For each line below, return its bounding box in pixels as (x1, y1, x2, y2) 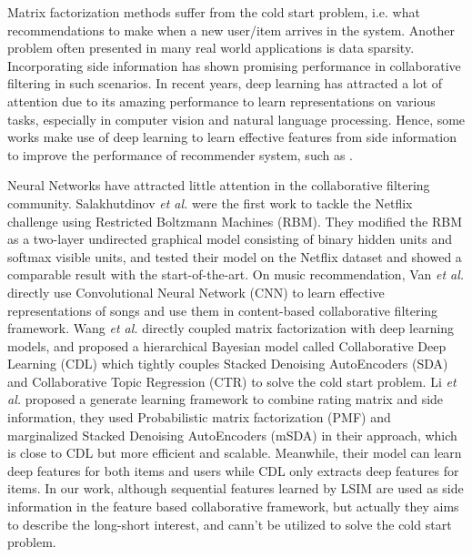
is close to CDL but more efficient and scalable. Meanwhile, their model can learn (7, 443, 462, 462)
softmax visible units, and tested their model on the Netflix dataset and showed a (7, 247, 462, 266)
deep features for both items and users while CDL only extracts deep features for (7, 461, 459, 480)
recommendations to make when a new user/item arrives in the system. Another (7, 20, 456, 39)
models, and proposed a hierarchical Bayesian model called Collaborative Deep (7, 336, 447, 355)
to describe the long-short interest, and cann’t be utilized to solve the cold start (7, 514, 452, 533)
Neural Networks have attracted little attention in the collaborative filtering (7, 176, 430, 195)
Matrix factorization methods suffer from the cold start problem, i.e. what (7, 3, 420, 21)
